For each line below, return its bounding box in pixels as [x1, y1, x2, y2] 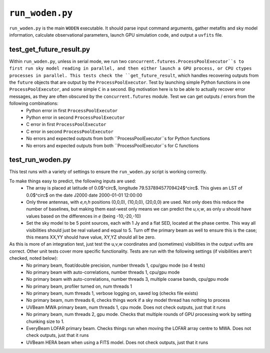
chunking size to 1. [26, 318, 64, 324]
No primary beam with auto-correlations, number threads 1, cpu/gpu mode [26, 269, 180, 275]
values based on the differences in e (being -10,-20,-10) [26, 213, 141, 219]
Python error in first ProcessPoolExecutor [26, 107, 118, 113]
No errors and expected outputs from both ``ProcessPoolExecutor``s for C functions [26, 142, 199, 148]
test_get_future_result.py [9, 45, 90, 54]
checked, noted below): [9, 255, 58, 261]
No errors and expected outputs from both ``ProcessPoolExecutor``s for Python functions [26, 135, 210, 141]
